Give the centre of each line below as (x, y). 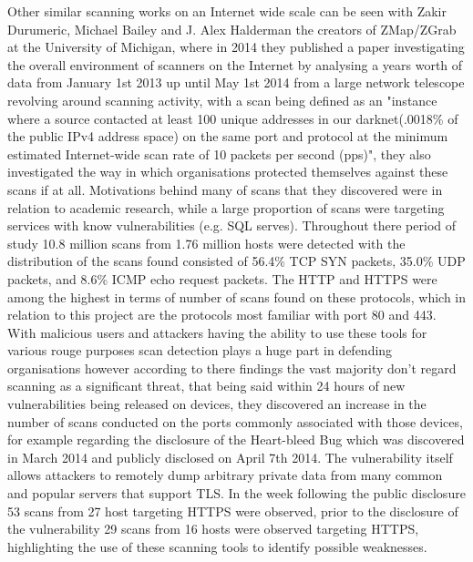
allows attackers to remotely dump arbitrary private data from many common (225, 475)
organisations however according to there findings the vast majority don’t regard (232, 368)
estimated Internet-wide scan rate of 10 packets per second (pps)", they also (219, 153)
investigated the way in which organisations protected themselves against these (228, 172)
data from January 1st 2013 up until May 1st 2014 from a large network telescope (236, 82)
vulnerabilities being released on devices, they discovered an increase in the (217, 404)
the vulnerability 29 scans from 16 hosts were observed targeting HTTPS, (213, 529)
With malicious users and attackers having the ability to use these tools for (217, 332)
